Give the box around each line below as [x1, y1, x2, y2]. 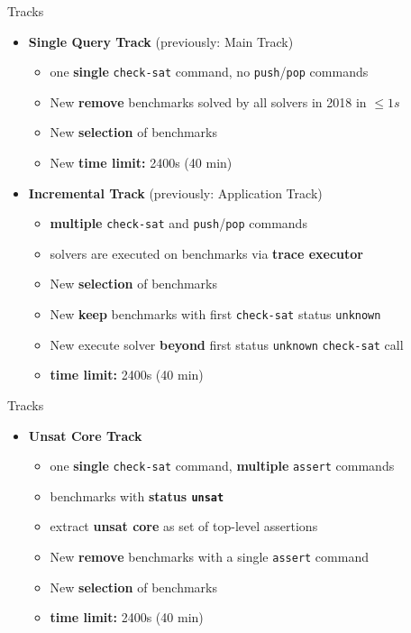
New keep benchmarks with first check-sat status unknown [50, 305, 381, 324]
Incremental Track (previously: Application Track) [28, 183, 323, 202]
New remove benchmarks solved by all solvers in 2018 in [50, 92, 367, 111]
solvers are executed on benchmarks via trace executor [50, 243, 363, 262]
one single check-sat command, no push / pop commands [50, 62, 369, 81]
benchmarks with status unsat [50, 486, 224, 505]
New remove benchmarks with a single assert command [50, 547, 369, 566]
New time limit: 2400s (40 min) [50, 153, 233, 172]
